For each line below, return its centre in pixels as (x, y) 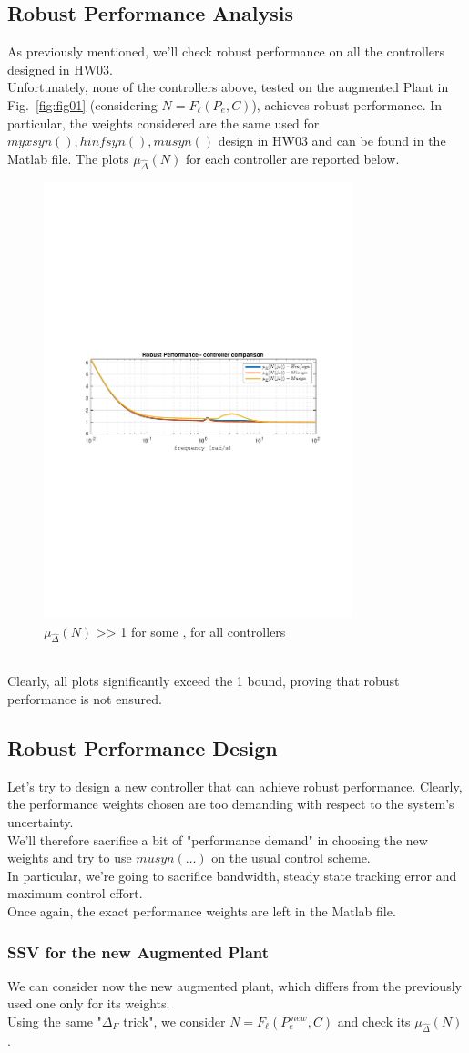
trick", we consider (174, 1022)
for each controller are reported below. (292, 158)
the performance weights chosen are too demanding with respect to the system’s (231, 804)
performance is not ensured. (85, 699)
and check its (374, 1022)
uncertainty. (41, 822)
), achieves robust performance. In (347, 104)
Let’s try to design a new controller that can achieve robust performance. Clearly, (235, 786)
